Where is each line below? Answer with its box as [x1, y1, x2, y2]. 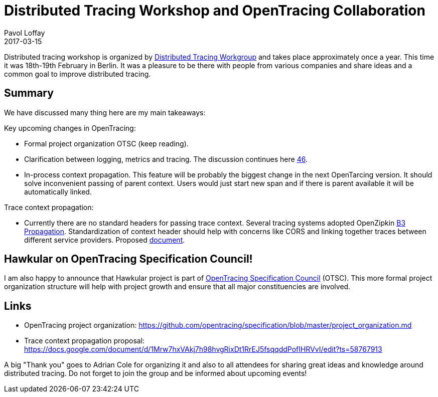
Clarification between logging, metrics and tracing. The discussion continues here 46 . [24, 154, 308, 163]
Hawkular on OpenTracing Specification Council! [4, 253, 253, 266]
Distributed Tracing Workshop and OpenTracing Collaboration [4, 2, 425, 19]
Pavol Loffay [4, 28, 45, 37]
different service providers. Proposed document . [24, 235, 185, 244]
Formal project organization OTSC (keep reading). [24, 139, 189, 148]
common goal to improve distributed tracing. [4, 69, 151, 78]
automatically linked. [24, 187, 92, 196]
